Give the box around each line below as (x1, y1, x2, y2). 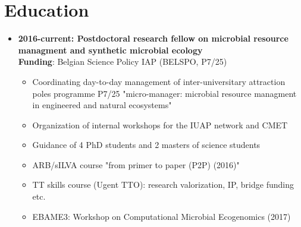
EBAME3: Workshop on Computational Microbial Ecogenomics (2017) (32, 210, 291, 222)
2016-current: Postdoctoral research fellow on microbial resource (18, 32, 289, 45)
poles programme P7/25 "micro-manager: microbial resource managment (32, 87, 297, 99)
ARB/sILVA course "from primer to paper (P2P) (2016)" (32, 158, 240, 171)
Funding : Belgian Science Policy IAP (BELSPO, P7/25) (18, 55, 227, 68)
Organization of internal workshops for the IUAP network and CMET (32, 118, 288, 131)
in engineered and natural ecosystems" (32, 99, 172, 111)
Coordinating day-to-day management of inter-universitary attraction (32, 75, 286, 87)
